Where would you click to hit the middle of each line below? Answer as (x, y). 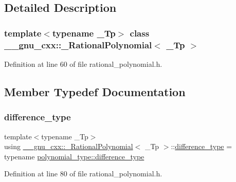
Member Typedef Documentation (95, 91)
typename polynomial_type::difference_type (74, 156)
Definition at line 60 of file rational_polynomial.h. (83, 63)
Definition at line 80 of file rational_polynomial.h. (83, 174)
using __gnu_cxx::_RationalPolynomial (69, 146)
